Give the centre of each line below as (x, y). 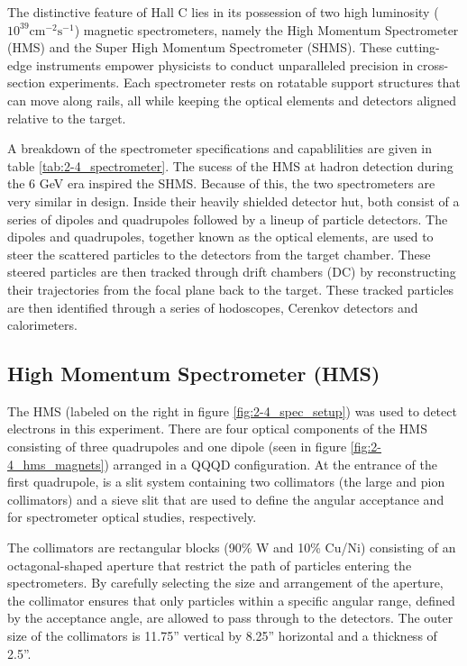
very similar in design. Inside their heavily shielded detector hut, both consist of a (233, 201)
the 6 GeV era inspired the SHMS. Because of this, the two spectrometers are (221, 183)
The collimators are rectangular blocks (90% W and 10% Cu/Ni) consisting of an (232, 547)
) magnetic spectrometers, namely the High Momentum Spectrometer (266, 29)
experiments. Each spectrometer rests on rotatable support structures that (255, 82)
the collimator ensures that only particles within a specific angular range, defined (231, 600)
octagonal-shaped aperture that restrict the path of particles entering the (210, 565)
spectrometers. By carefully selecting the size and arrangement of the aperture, (225, 583)
